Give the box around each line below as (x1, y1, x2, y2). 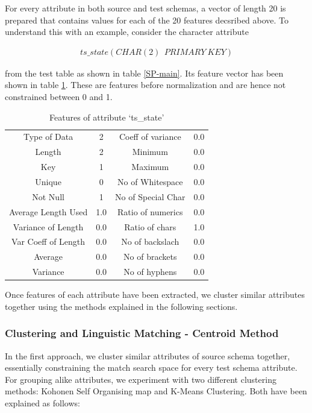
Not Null (32, 190, 64, 203)
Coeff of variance (119, 130, 181, 143)
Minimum (132, 145, 168, 158)
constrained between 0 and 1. (5, 90, 113, 102)
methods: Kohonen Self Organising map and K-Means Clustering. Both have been (5, 385, 307, 397)
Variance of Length (13, 220, 84, 233)
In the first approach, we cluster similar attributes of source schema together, (5, 349, 290, 362)
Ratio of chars (124, 220, 176, 233)
